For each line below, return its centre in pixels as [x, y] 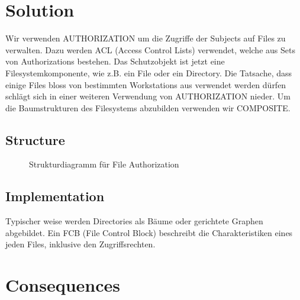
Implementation [55, 196]
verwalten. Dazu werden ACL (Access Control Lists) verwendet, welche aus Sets [150, 49]
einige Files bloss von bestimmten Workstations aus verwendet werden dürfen [146, 84]
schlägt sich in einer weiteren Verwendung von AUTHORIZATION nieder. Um [148, 96]
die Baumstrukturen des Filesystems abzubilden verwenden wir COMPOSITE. [148, 107]
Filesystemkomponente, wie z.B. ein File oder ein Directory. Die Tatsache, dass [149, 72]
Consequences [63, 285]
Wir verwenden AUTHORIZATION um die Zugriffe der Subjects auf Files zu [146, 38]
